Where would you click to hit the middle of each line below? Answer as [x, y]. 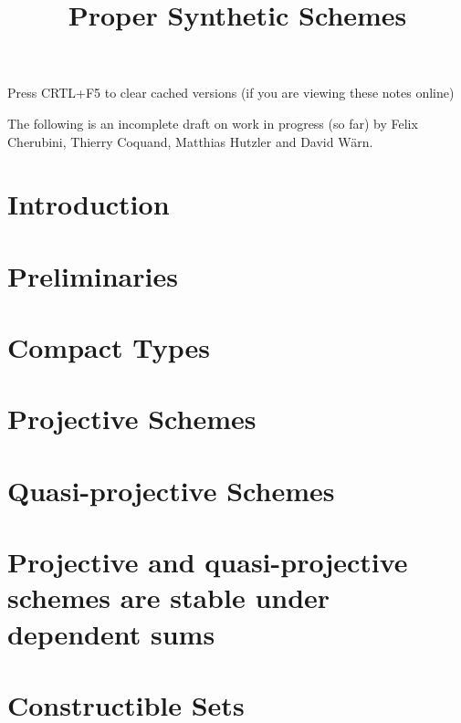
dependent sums [111, 633]
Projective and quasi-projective [208, 562]
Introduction [89, 204]
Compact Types [109, 347]
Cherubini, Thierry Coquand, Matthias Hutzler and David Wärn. [190, 141]
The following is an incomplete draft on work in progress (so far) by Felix [213, 123]
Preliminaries [93, 275]
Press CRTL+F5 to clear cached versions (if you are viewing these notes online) [231, 93]
